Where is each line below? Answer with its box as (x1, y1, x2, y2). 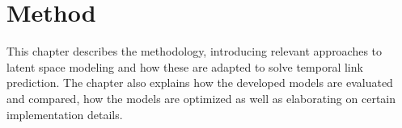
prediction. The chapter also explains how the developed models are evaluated (6, 74, 393, 91)
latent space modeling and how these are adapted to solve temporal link (6, 58, 363, 75)
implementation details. (6, 105, 123, 122)
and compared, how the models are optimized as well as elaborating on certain (6, 89, 396, 106)
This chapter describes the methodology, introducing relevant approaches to (6, 43, 383, 60)
